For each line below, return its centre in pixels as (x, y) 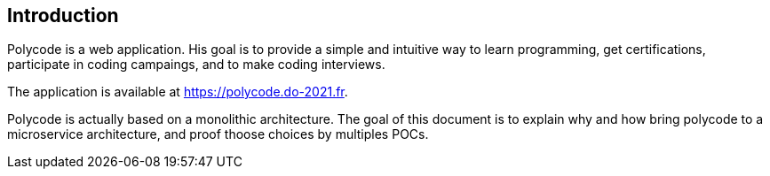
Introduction (63, 15)
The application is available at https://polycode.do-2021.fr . (178, 92)
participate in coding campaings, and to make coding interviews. (196, 65)
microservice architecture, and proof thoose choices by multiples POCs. (218, 134)
